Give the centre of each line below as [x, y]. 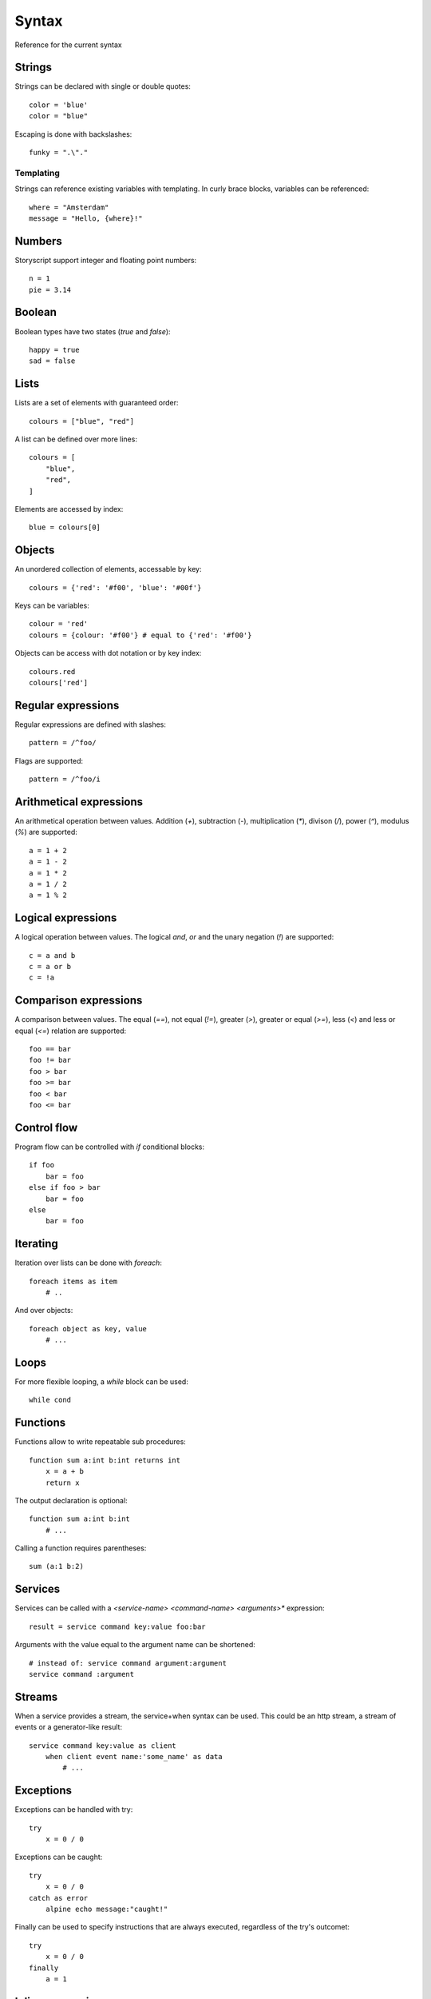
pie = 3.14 [50, 289]
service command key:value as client [103, 1746]
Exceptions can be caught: [59, 1857]
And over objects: [44, 1311]
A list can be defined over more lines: [76, 439]
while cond [50, 1400]
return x [62, 1482]
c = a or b [50, 966]
